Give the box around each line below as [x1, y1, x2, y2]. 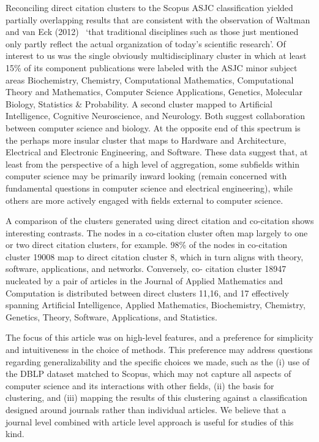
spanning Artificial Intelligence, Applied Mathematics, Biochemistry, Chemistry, [6, 298, 306, 311]
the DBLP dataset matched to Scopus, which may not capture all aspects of [6, 367, 291, 380]
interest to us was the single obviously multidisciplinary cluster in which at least [6, 49, 307, 62]
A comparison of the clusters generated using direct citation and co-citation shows [6, 214, 314, 227]
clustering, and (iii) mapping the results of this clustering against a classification [6, 391, 307, 404]
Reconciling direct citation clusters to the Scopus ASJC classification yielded [6, 1, 293, 14]
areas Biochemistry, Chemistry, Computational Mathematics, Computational [6, 73, 294, 86]
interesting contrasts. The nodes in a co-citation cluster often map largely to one [6, 226, 308, 239]
